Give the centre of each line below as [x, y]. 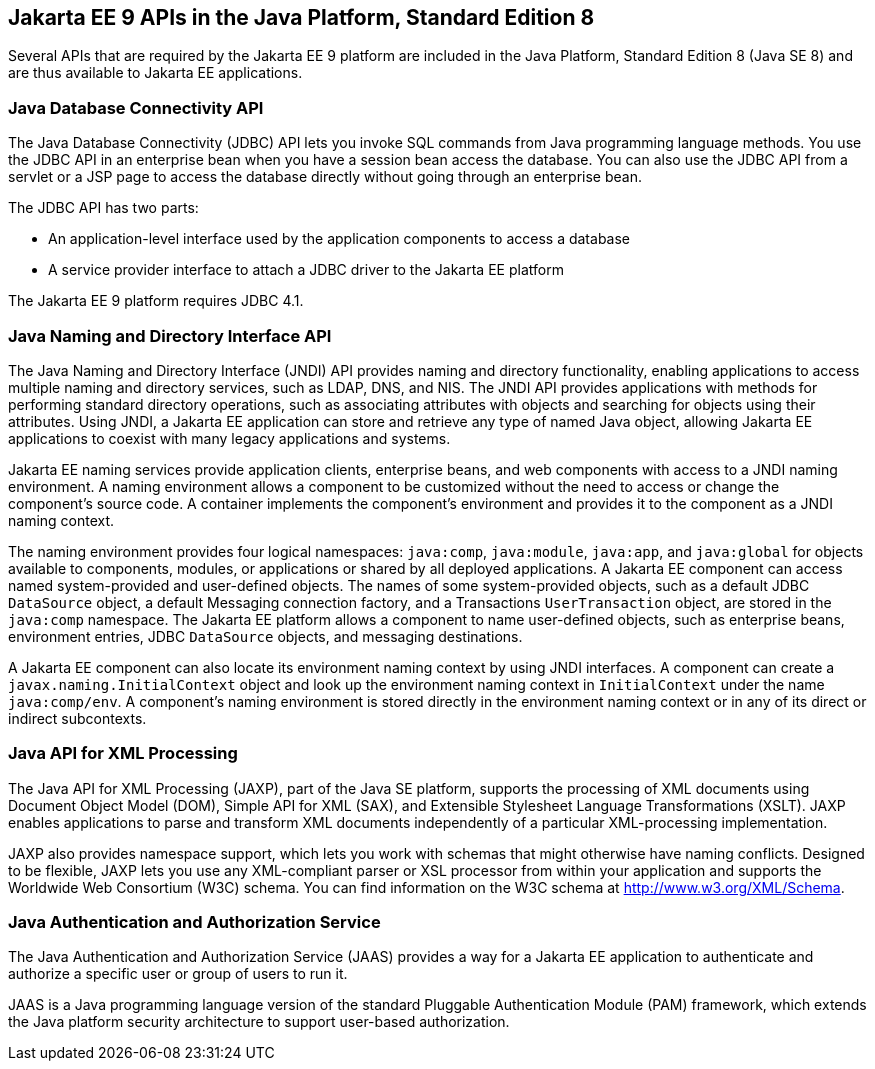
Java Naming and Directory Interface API [170, 335]
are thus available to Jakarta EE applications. [155, 73]
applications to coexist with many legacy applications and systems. [229, 438]
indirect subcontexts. [77, 718]
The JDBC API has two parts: [103, 208]
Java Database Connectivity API [136, 107]
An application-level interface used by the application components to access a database [339, 239]
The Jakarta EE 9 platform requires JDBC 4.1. [156, 301]
